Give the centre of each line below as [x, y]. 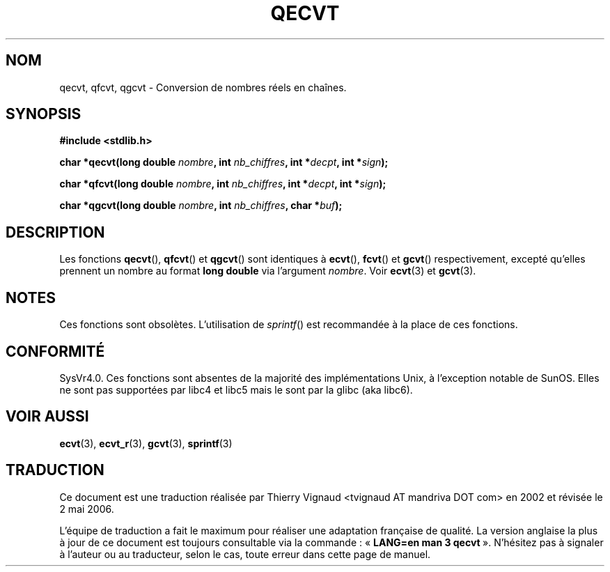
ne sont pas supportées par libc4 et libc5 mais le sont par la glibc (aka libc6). [236, 389]
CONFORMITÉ [55, 351]
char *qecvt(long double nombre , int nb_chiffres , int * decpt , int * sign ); [224, 162]
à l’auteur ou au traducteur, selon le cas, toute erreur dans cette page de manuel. [245, 554]
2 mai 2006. [87, 509]
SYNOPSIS [44, 114]
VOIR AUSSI [47, 417]
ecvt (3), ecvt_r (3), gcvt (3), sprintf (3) [146, 443]
